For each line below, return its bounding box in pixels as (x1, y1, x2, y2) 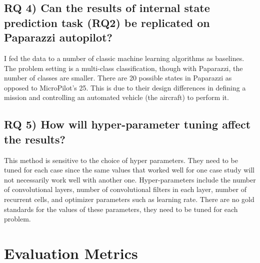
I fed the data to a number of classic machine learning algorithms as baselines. (4, 52, 244, 63)
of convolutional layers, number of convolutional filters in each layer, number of (4, 184, 246, 194)
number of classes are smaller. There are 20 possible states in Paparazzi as (4, 72, 232, 83)
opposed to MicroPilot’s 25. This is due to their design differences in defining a (4, 82, 246, 92)
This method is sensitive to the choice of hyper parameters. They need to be (4, 154, 238, 165)
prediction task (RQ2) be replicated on (4, 14, 210, 30)
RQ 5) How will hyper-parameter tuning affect (4, 116, 251, 132)
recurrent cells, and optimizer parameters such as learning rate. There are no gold (4, 193, 254, 204)
